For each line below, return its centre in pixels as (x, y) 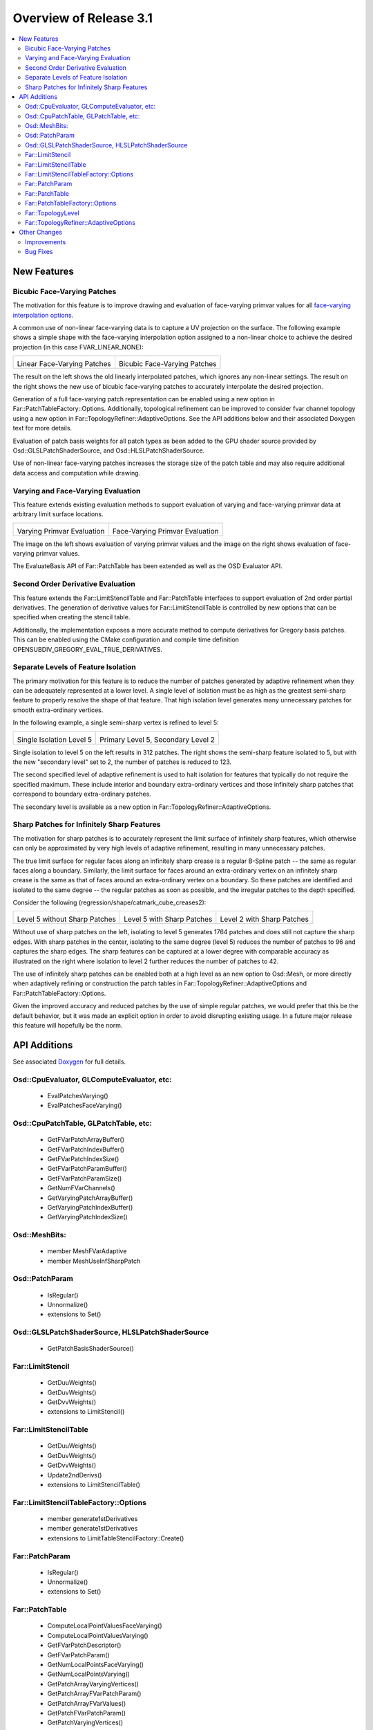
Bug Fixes (39, 252)
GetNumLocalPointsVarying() (89, 1674)
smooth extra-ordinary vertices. (58, 710)
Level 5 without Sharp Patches (67, 919)
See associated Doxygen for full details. (69, 1062)
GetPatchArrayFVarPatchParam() (94, 1694)
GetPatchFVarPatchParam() (87, 1713)
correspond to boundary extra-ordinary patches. (82, 794)
